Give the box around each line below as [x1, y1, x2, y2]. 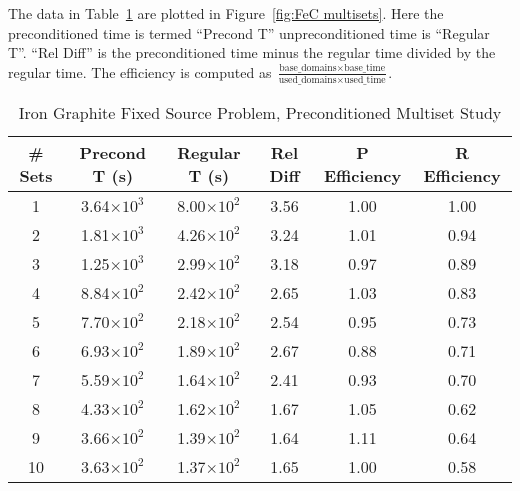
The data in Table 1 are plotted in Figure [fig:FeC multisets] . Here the [8, 3, 444, 23]
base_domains [279, 63, 337, 74]
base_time [344, 63, 386, 74]
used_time [344, 75, 386, 86]
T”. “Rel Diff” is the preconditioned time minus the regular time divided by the [8, 42, 496, 63]
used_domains [278, 75, 337, 86]
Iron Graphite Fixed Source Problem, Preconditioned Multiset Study [18, 101, 502, 125]
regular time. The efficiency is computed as [8, 61, 272, 82]
